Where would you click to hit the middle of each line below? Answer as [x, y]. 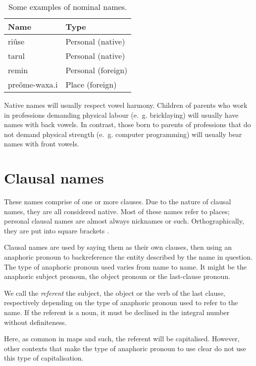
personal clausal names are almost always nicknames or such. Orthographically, [124, 221]
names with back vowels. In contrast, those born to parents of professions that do [128, 124]
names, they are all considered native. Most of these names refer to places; [117, 211]
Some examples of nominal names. [68, 7]
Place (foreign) [91, 84]
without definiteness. [35, 322]
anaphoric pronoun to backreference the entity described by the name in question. [128, 257]
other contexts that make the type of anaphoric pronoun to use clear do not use [125, 348]
